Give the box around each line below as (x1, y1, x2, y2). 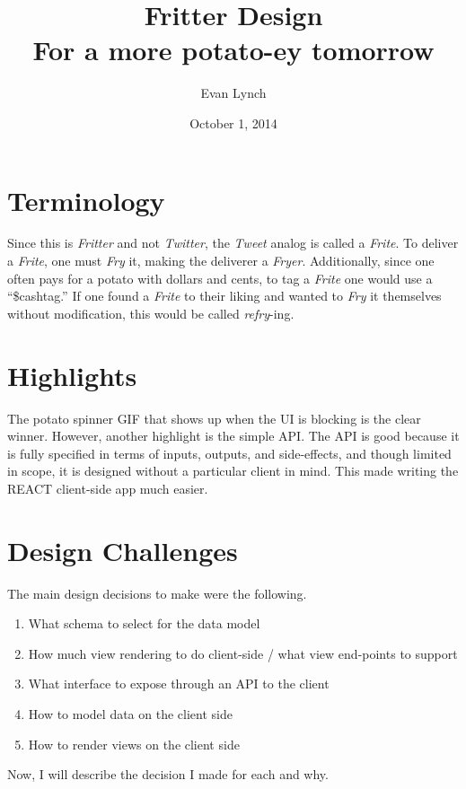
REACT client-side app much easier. (7, 478, 208, 497)
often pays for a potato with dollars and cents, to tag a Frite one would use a (7, 268, 433, 287)
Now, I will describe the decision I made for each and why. (7, 765, 329, 784)
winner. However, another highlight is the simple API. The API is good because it (7, 426, 460, 445)
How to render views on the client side (28, 734, 240, 753)
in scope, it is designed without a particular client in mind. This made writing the (7, 461, 459, 480)
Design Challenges (7, 531, 238, 568)
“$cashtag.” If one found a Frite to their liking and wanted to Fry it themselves (7, 286, 442, 305)
